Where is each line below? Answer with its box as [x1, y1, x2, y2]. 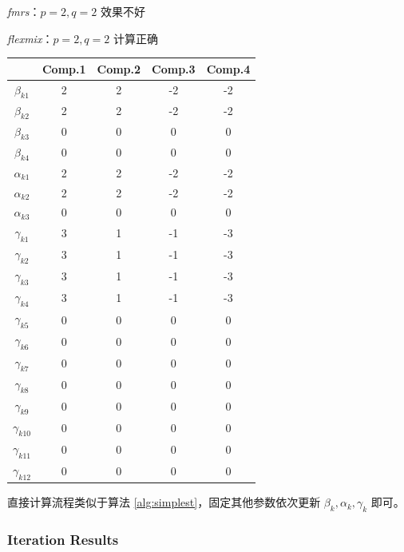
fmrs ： [7, 3, 41, 19]
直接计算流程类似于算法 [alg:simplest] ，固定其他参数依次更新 [7, 494, 321, 510]
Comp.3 [152, 60, 196, 77]
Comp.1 [42, 60, 86, 77]
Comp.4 [206, 60, 251, 77]
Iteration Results [7, 529, 119, 549]
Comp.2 [97, 60, 141, 77]
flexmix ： [7, 30, 53, 46]
